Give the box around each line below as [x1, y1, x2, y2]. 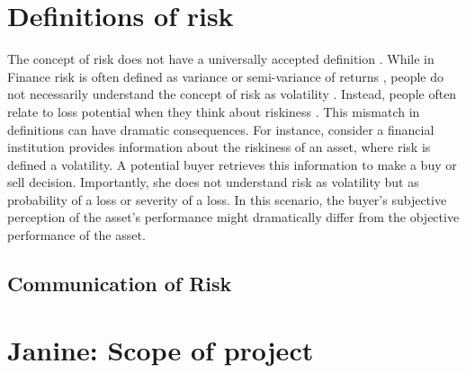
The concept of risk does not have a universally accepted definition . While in [7, 49, 435, 68]
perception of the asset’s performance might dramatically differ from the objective [7, 208, 460, 226]
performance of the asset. [7, 226, 146, 244]
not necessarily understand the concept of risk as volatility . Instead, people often [7, 84, 457, 103]
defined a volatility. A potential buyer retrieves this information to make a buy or [7, 155, 457, 173]
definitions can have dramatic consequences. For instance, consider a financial [7, 120, 435, 138]
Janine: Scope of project [7, 331, 314, 368]
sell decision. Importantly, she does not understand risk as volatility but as [7, 173, 419, 191]
